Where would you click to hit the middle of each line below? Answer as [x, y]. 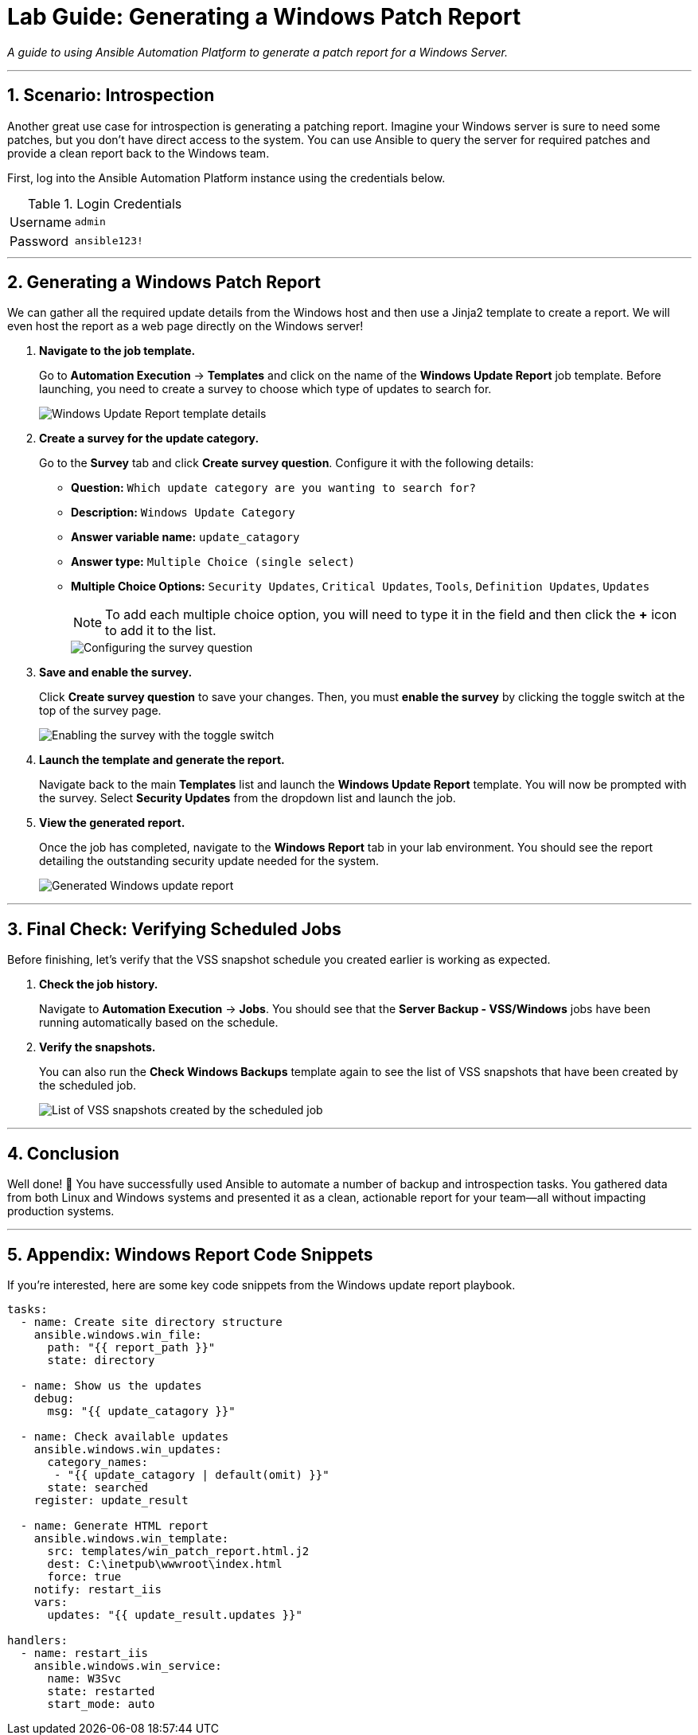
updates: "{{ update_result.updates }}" [175, 1614]
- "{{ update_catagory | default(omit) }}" [192, 1474]
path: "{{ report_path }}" [131, 1347]
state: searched [98, 1487]
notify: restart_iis [97, 1589]
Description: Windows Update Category [183, 513]
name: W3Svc [84, 1678]
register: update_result [111, 1500]
